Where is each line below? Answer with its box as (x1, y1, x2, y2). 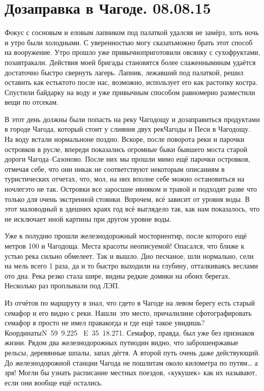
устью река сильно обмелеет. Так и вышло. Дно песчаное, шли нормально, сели (5, 250, 254, 261)
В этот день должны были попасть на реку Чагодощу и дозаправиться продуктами (5, 113, 260, 124)
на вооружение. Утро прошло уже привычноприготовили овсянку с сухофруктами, (5, 47, 260, 57)
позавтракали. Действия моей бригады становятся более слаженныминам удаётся (5, 56, 256, 67)
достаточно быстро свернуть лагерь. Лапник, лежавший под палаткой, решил (5, 67, 244, 77)
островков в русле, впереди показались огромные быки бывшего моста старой (5, 143, 247, 154)
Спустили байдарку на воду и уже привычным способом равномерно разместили (5, 86, 255, 97)
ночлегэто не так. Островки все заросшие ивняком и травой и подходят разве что (5, 184, 257, 194)
